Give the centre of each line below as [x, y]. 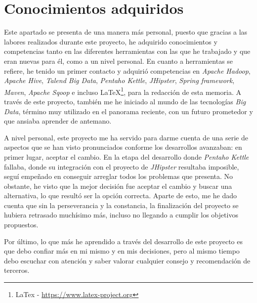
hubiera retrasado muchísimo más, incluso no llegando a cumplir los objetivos [121, 215]
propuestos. [21, 225]
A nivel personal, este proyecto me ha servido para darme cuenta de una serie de [126, 137]
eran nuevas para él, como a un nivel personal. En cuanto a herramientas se [119, 61]
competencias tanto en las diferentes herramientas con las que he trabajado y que [127, 51]
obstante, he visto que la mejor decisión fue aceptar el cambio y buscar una [118, 186]
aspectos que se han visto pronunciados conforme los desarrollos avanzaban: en [123, 147]
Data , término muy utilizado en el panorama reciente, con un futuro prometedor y [128, 111]
